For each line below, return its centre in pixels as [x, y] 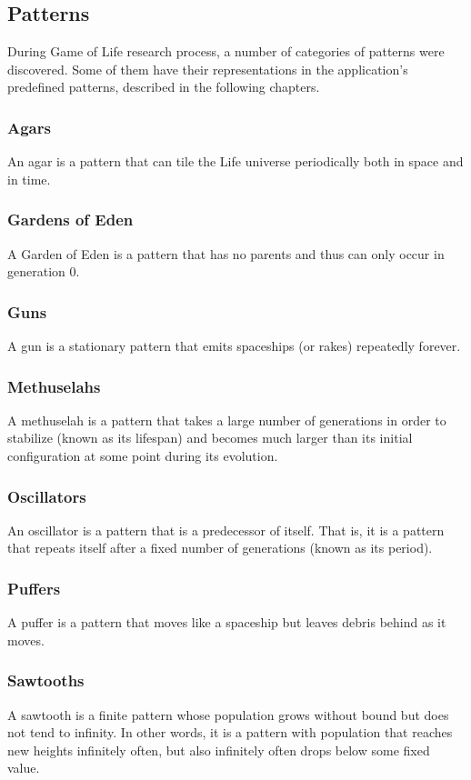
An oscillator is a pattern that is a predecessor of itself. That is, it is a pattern [226, 530]
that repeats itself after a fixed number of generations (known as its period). [220, 548]
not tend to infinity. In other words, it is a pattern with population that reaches [230, 732]
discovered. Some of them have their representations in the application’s [208, 69]
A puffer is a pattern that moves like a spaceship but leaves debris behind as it [227, 622]
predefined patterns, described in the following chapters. [164, 87]
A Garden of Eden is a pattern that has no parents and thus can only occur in [226, 253]
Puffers [34, 588]
